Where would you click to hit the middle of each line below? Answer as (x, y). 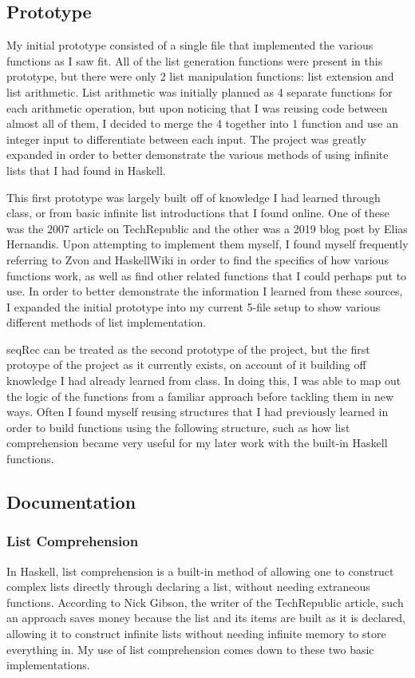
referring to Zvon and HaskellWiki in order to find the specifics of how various (198, 259)
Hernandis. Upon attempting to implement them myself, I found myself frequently (207, 244)
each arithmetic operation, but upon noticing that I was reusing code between (197, 107)
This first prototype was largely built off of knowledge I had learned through (194, 197)
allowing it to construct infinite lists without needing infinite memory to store (196, 634)
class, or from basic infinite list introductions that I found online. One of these (198, 213)
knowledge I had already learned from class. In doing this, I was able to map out (204, 381)
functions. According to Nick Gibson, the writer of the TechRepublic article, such (205, 602)
